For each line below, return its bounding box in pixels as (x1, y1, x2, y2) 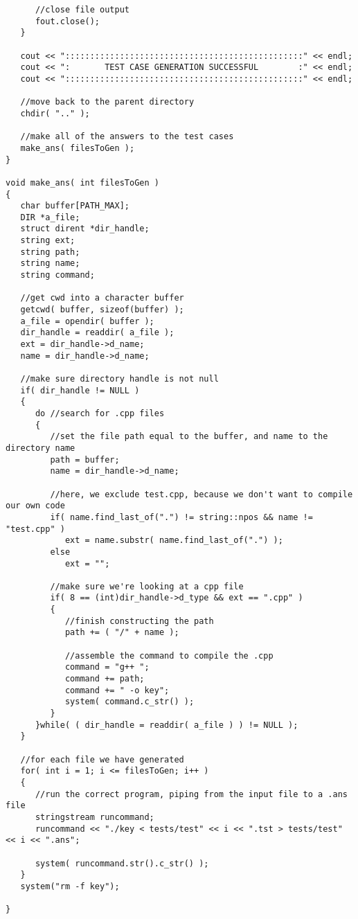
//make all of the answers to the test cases (20, 132, 234, 142)
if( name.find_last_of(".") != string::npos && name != (50, 512, 313, 522)
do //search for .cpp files (35, 408, 165, 418)
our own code (6, 501, 65, 511)
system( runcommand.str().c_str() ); (35, 858, 209, 868)
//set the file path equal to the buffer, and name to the (50, 431, 328, 442)
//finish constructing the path (64, 616, 214, 626)
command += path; (64, 674, 145, 684)
